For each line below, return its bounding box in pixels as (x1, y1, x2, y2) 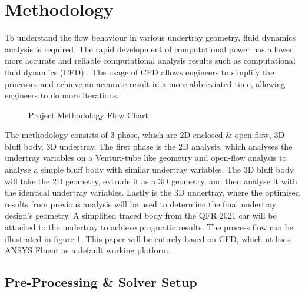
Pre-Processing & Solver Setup (5, 273, 197, 291)
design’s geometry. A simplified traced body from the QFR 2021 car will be (5, 209, 277, 222)
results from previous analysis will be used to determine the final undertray (5, 197, 277, 210)
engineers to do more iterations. (5, 89, 119, 101)
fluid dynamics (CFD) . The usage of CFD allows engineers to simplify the (5, 65, 274, 78)
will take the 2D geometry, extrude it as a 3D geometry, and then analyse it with (5, 174, 297, 187)
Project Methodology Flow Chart (28, 108, 148, 121)
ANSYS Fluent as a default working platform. (5, 244, 171, 256)
